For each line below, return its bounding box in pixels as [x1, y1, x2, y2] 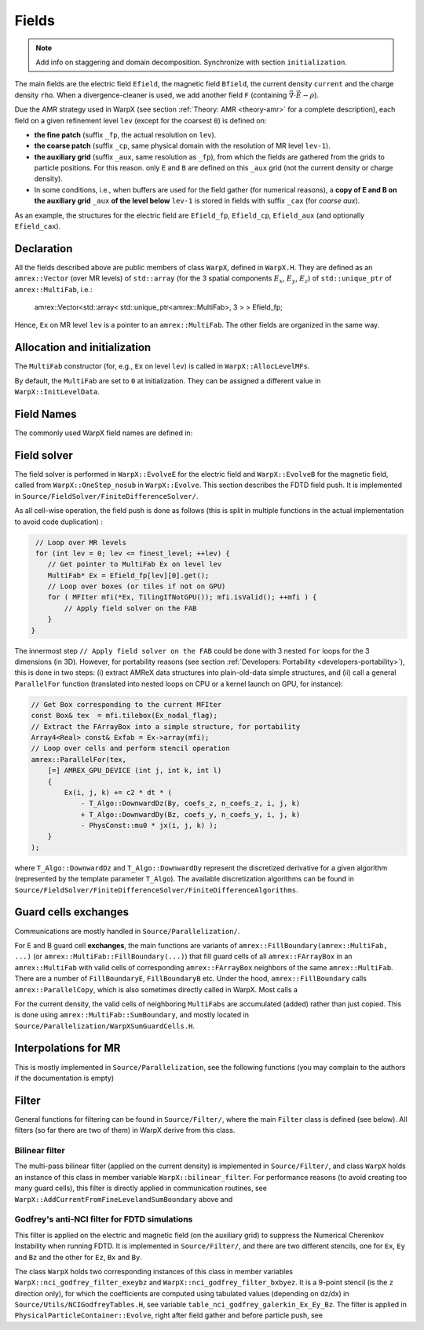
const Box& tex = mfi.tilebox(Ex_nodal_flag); [31, 711, 217, 720]
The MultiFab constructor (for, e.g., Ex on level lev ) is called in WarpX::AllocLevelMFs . [14, 361, 310, 371]
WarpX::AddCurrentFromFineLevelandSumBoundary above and [14, 1194, 233, 1204]
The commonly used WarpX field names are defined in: [14, 428, 193, 438]
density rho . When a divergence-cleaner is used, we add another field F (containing [14, 90, 287, 100]
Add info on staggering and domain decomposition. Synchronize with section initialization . [35, 57, 347, 67]
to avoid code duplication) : [14, 517, 104, 526]
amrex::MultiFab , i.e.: [14, 284, 93, 294]
